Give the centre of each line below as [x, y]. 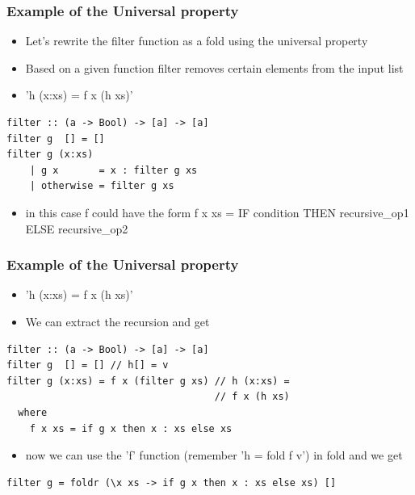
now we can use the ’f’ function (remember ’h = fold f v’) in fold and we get [214, 455]
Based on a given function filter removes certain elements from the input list [214, 67]
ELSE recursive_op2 [77, 228]
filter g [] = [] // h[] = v [88, 365]
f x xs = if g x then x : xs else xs [131, 428]
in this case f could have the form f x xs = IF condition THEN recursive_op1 [217, 212]
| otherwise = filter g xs [102, 186]
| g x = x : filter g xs [113, 170]
